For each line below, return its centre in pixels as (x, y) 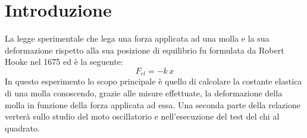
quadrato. (22, 128)
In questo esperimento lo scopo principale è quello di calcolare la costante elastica (153, 81)
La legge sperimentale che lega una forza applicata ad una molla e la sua (137, 38)
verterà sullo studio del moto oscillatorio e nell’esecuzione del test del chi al (142, 116)
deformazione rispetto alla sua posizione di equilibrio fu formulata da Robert (145, 50)
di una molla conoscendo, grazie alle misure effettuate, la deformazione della (144, 92)
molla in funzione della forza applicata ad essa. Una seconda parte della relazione (153, 104)
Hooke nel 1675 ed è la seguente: (64, 62)
